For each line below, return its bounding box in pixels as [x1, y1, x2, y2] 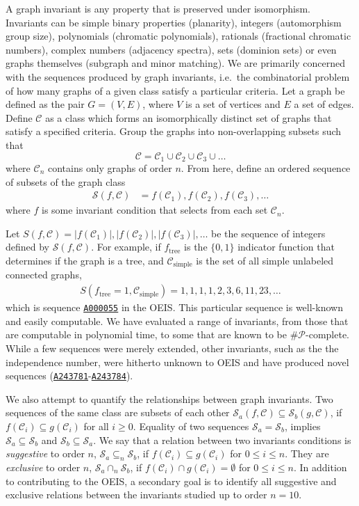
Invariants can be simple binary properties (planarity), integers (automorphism [6, 15, 342, 29]
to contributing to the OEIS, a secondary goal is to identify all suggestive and [6, 473, 337, 488]
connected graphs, [6, 267, 82, 282]
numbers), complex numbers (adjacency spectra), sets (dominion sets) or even [6, 42, 337, 56]
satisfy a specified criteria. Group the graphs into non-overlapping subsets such [6, 124, 342, 139]
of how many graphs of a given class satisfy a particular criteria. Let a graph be [6, 83, 345, 97]
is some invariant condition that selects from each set [42, 203, 268, 217]
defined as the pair [6, 97, 85, 111]
